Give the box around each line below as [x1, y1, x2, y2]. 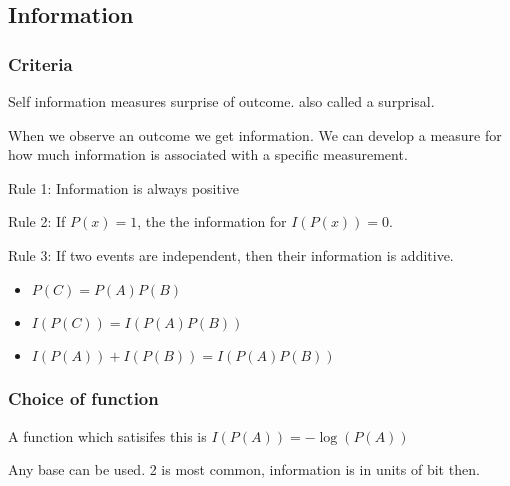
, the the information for [137, 211, 287, 232]
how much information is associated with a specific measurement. [8, 144, 408, 165]
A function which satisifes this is [8, 425, 207, 446]
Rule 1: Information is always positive [8, 177, 240, 198]
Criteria [8, 51, 73, 76]
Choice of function [8, 386, 159, 411]
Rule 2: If [8, 211, 66, 232]
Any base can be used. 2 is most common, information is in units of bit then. [8, 459, 480, 480]
